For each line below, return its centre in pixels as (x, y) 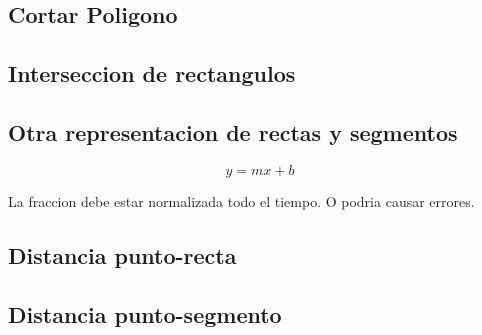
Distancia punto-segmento (145, 313)
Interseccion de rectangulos (152, 73)
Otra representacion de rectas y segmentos (233, 131)
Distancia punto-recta (122, 254)
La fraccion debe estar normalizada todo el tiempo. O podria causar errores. (241, 200)
